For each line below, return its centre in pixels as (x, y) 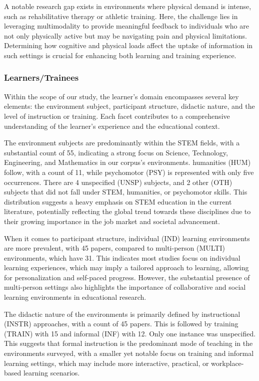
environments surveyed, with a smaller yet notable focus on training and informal (129, 353)
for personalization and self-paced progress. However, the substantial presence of (127, 277)
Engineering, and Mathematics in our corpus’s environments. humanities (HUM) (127, 162)
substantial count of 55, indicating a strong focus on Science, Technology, (116, 152)
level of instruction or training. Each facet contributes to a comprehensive (117, 116)
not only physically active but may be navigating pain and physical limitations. (126, 35)
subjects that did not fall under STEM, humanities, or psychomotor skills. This (126, 192)
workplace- (227, 363)
